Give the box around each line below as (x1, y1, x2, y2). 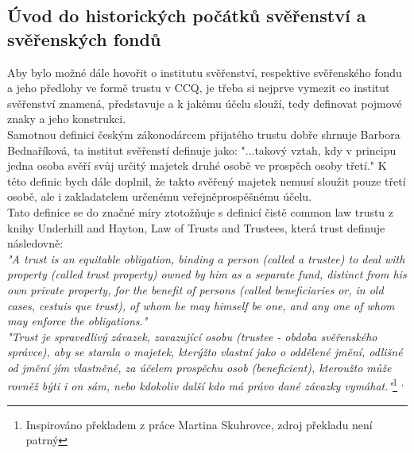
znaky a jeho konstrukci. (7, 110, 126, 127)
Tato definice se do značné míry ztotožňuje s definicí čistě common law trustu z (7, 203, 394, 220)
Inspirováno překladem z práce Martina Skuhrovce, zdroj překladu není (25, 416, 373, 432)
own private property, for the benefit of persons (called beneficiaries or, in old (7, 281, 384, 298)
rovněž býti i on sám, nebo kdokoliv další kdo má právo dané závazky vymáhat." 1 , (7, 375, 404, 394)
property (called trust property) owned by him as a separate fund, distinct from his (7, 266, 407, 282)
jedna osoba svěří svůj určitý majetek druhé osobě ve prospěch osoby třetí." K (7, 157, 387, 174)
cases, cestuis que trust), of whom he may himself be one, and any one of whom (7, 297, 395, 313)
